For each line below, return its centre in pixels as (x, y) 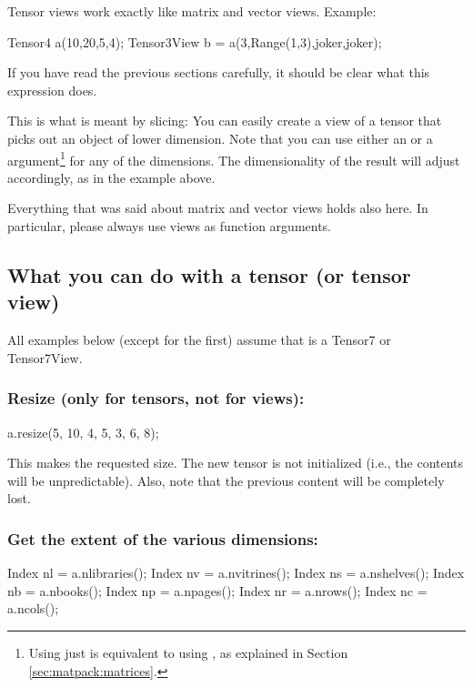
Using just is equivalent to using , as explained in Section (188, 652)
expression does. (52, 90)
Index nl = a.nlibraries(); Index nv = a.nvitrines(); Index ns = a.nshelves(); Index (236, 573)
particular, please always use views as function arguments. (170, 226)
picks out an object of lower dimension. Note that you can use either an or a (220, 138)
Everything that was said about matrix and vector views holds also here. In (218, 208)
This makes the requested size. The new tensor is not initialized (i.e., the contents (236, 463)
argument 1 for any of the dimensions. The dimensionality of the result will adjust (234, 158)
